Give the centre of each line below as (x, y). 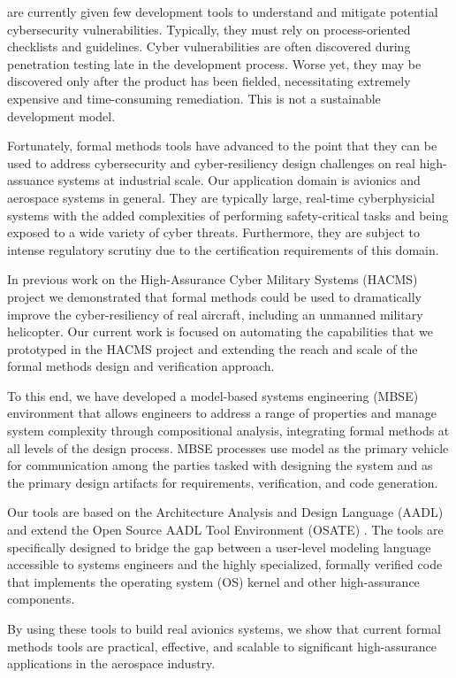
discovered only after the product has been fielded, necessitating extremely (209, 81)
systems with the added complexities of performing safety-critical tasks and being (228, 215)
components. (41, 599)
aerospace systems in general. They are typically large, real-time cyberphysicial (221, 197)
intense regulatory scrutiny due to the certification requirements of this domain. (223, 249)
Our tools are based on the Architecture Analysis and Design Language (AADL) (225, 512)
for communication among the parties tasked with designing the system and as (220, 465)
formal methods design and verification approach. (141, 366)
